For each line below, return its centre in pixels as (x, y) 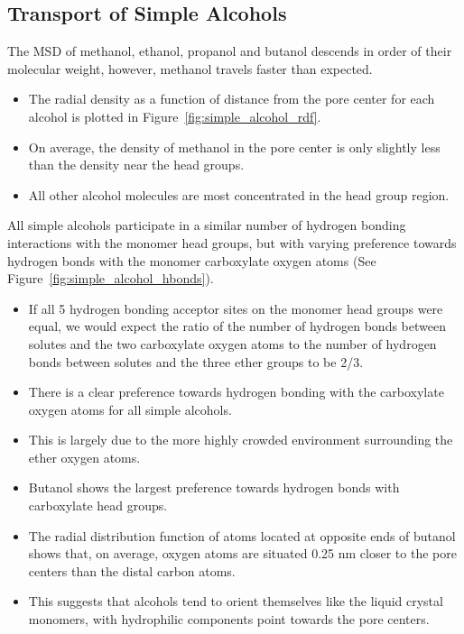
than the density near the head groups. (136, 165)
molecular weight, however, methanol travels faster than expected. (190, 68)
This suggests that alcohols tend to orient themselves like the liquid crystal (236, 601)
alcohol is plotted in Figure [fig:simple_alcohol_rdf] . (175, 116)
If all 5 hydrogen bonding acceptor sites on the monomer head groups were (236, 308)
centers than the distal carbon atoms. (132, 570)
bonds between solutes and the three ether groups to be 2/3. (196, 361)
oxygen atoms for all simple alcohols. (130, 409)
